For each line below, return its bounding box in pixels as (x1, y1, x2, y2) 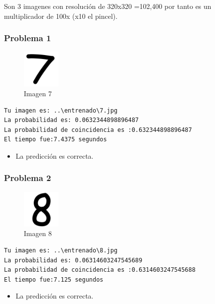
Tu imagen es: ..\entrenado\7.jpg (4, 107, 118, 114)
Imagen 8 (24, 228, 52, 239)
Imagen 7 (24, 88, 52, 98)
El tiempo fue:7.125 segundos (4, 276, 104, 283)
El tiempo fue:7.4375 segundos (4, 136, 107, 143)
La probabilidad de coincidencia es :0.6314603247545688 (4, 266, 196, 274)
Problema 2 (4, 172, 51, 184)
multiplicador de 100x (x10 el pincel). (4, 10, 118, 21)
